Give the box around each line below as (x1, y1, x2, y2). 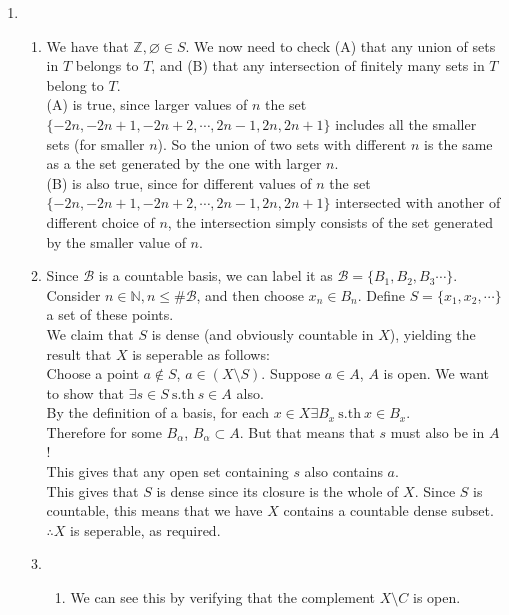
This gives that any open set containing (46, 461, 289, 482)
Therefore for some (46, 421, 162, 442)
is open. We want (383, 363, 489, 384)
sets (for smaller (46, 133, 145, 154)
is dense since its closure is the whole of (156, 480, 399, 501)
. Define (357, 284, 405, 305)
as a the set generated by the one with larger (46, 153, 322, 174)
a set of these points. (46, 304, 174, 325)
